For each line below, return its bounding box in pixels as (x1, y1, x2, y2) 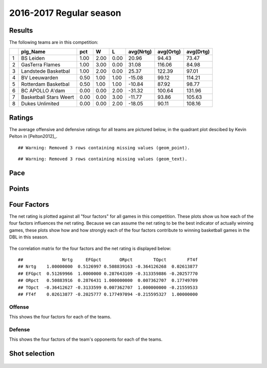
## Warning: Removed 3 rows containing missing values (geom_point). (18, 145, 190, 150)
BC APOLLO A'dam (21, 87, 65, 94)
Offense (9, 303, 29, 310)
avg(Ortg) (157, 48, 181, 55)
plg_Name (21, 48, 45, 55)
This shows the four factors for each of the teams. (9, 314, 112, 320)
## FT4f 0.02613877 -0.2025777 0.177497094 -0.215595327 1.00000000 (18, 291, 198, 297)
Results (9, 26, 33, 35)
